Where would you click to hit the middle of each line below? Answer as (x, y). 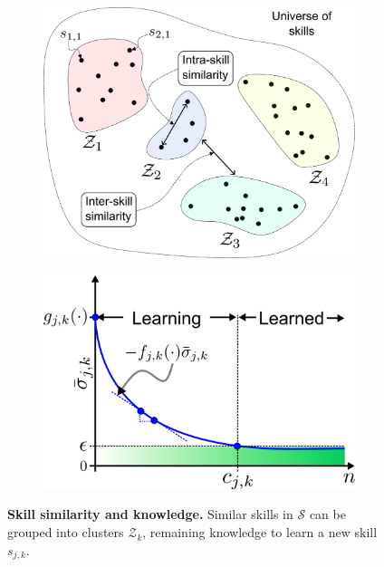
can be (327, 514)
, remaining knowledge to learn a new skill (260, 532)
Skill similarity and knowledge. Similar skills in (150, 514)
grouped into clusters (66, 532)
